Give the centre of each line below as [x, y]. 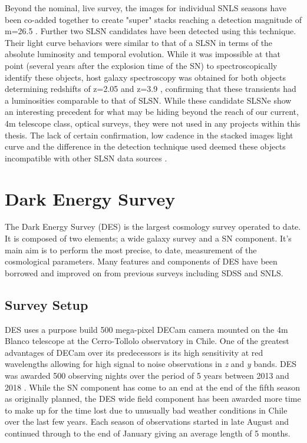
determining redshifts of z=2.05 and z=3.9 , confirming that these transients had [151, 89]
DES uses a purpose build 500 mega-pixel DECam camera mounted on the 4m [146, 329]
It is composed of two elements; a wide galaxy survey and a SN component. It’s [148, 238]
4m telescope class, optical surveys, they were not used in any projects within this [153, 123]
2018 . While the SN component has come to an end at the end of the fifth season [153, 387]
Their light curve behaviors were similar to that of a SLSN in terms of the [139, 42]
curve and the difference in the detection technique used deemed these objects [145, 146]
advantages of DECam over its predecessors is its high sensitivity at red [134, 352]
